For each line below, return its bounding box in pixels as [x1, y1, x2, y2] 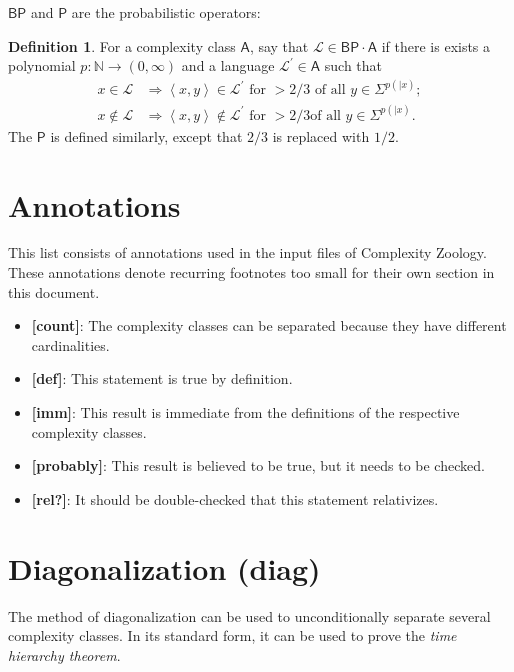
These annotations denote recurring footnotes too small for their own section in [8, 262, 495, 283]
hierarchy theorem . [8, 644, 121, 665]
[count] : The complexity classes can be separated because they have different [31, 315, 507, 336]
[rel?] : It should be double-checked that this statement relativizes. [31, 488, 439, 509]
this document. [8, 281, 100, 302]
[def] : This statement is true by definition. [31, 368, 293, 389]
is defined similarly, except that [50, 125, 243, 146]
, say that [249, 35, 309, 56]
